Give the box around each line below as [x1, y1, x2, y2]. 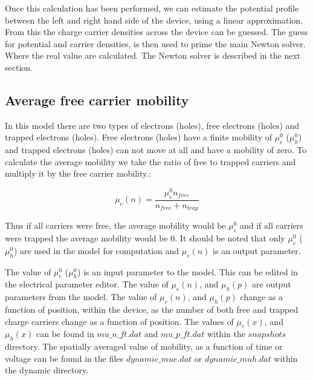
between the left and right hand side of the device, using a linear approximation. [5, 13, 303, 26]
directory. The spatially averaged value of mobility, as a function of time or [5, 340, 283, 353]
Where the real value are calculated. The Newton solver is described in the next [5, 49, 301, 62]
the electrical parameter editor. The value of [5, 278, 169, 290]
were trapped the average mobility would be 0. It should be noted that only [5, 232, 285, 244]
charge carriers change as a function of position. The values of [5, 315, 234, 327]
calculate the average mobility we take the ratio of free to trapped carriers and [5, 155, 296, 168]
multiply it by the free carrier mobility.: [5, 167, 152, 180]
